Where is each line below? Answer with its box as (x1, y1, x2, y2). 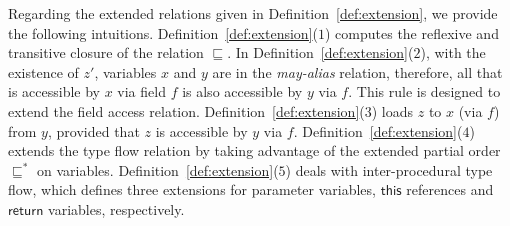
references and (406, 179, 494, 200)
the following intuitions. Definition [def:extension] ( (8, 22, 318, 43)
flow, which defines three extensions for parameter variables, (8, 179, 376, 200)
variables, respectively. (48, 198, 185, 219)
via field (117, 81, 166, 102)
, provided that (47, 120, 140, 141)
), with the (420, 42, 486, 63)
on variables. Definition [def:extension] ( (37, 159, 279, 180)
